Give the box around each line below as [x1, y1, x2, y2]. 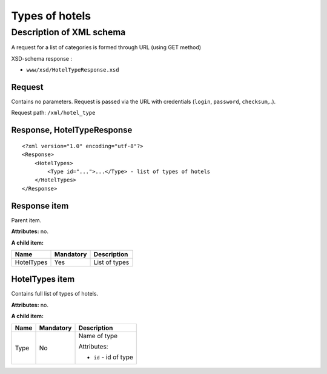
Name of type [78, 331, 118, 340]
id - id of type [93, 353, 133, 361]
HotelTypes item [11, 274, 75, 285]
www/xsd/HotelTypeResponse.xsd [26, 67, 119, 73]
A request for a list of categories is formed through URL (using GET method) [11, 44, 202, 51]
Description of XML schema [11, 27, 126, 38]
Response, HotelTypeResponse [11, 125, 133, 135]
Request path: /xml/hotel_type [11, 109, 96, 117]
